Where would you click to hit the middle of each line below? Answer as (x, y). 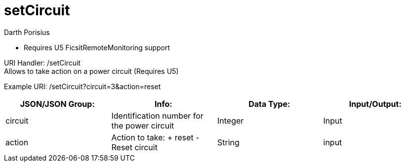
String (228, 142)
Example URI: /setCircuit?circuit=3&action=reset (82, 86)
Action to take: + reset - (155, 137)
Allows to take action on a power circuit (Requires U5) (91, 71)
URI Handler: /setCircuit (42, 63)
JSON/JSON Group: (57, 104)
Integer (231, 120)
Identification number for (157, 116)
